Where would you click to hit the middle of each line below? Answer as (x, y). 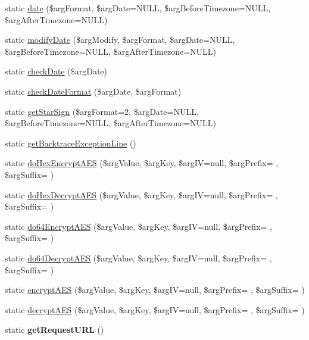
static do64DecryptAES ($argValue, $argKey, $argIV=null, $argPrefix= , (138, 258)
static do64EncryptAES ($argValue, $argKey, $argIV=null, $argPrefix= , (138, 226)
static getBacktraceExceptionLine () (71, 143)
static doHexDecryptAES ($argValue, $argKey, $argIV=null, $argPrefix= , (141, 194)
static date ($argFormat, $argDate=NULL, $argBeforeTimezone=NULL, (138, 8)
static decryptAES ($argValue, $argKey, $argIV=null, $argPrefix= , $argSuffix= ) (155, 309)
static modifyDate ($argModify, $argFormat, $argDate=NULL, (120, 40)
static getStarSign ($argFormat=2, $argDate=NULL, (102, 111)
